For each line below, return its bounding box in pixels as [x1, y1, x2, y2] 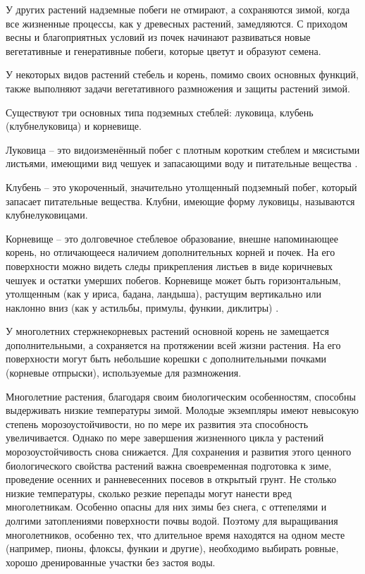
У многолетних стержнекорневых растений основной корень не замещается [6, 324, 329, 338]
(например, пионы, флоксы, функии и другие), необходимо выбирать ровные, [6, 541, 339, 556]
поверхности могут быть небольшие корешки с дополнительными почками [6, 351, 327, 366]
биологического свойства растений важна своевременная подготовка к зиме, [6, 458, 332, 472]
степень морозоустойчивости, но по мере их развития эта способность [6, 416, 309, 431]
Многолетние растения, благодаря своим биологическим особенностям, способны [6, 389, 356, 403]
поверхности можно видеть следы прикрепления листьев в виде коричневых [6, 258, 333, 273]
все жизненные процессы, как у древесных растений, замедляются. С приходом [6, 16, 348, 30]
